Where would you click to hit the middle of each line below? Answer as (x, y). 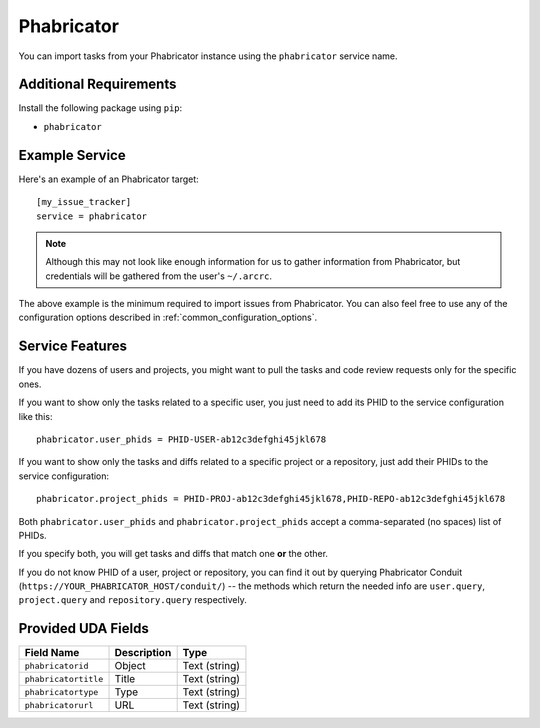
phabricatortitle (64, 678)
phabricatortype (61, 691)
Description (143, 653)
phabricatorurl (59, 705)
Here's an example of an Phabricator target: (108, 179)
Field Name (52, 653)
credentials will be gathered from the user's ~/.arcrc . (159, 276)
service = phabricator (92, 216)
